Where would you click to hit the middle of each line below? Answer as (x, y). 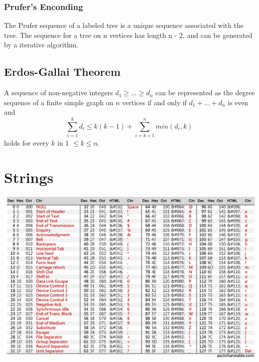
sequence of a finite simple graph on (59, 102)
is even (238, 102)
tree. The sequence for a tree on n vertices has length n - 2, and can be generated (128, 35)
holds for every (27, 143)
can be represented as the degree (205, 92)
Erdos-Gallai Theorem (63, 72)
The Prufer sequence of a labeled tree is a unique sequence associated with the (124, 25)
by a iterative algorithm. (41, 45)
